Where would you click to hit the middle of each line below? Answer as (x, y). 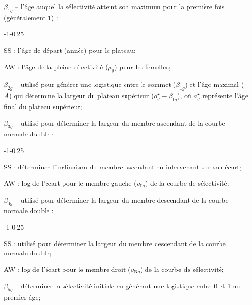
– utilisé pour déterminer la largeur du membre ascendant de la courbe (120, 123)
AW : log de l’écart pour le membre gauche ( (70, 183)
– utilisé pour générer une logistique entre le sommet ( (95, 84)
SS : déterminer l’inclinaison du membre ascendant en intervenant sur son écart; (123, 166)
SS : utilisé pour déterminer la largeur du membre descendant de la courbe (115, 243)
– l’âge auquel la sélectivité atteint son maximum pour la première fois (120, 6)
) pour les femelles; (142, 66)
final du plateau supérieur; (43, 106)
